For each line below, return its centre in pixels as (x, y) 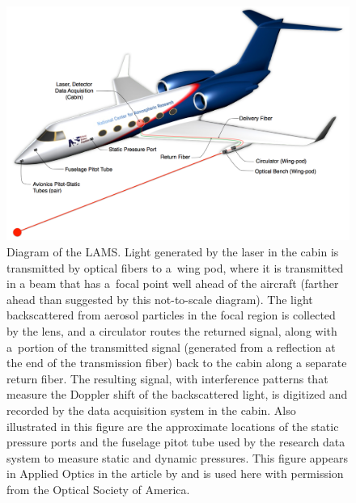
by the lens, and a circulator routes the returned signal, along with (172, 330)
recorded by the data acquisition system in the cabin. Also (151, 410)
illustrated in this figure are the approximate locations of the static (173, 426)
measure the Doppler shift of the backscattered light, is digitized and (177, 394)
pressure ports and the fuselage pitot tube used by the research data (176, 442)
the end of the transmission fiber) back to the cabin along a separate (177, 363)
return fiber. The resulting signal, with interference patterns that (167, 378)
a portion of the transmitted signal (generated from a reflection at (171, 347)
